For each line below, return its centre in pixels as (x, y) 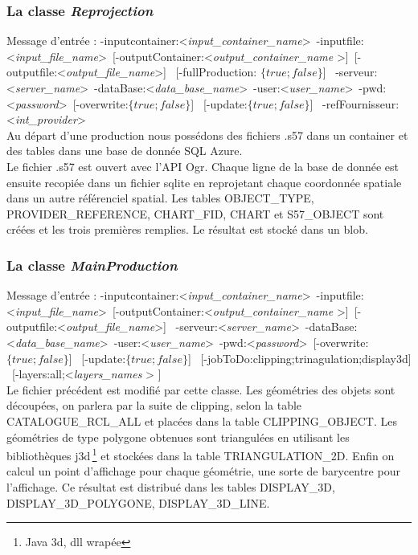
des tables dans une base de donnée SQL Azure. (125, 151)
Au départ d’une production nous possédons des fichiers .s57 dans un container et (207, 135)
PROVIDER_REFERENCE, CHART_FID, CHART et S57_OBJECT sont (195, 213)
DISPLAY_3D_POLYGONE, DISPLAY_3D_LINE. (138, 502)
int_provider (46, 119)
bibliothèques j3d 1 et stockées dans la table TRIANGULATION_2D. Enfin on (201, 454)
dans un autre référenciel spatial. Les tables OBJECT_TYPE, (160, 198)
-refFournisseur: (361, 103)
